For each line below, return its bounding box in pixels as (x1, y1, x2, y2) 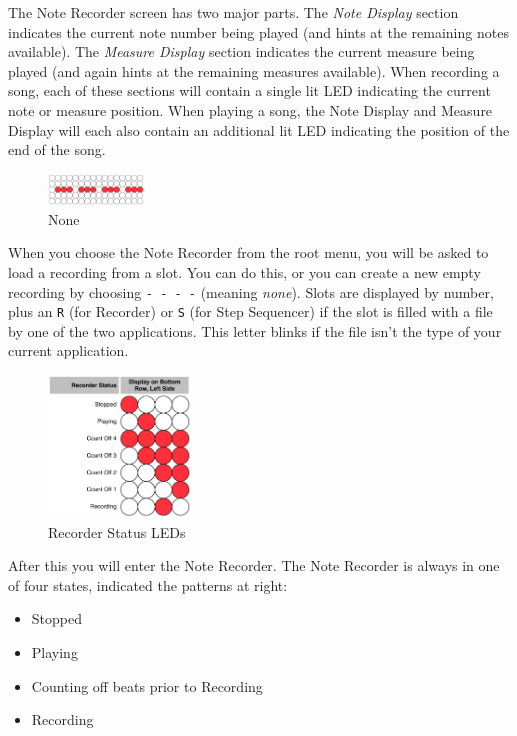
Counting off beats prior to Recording (31, 675, 263, 696)
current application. (8, 340, 129, 361)
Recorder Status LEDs (48, 521, 186, 542)
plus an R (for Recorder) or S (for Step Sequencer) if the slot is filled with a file (8, 301, 493, 322)
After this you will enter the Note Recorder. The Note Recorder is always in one (8, 555, 500, 576)
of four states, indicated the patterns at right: (8, 574, 288, 595)
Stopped (31, 608, 82, 629)
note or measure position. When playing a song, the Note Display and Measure (8, 99, 493, 120)
